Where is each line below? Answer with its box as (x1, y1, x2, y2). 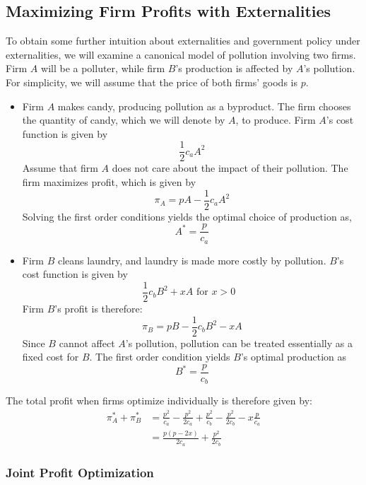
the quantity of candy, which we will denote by (22, 112, 225, 127)
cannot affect (59, 335, 115, 350)
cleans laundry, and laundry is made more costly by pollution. (57, 252, 326, 267)
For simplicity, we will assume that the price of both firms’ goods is (6, 74, 297, 89)
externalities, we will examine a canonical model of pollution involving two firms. (6, 47, 356, 62)
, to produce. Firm (235, 112, 316, 127)
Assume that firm (22, 160, 98, 175)
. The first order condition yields (89, 349, 230, 364)
